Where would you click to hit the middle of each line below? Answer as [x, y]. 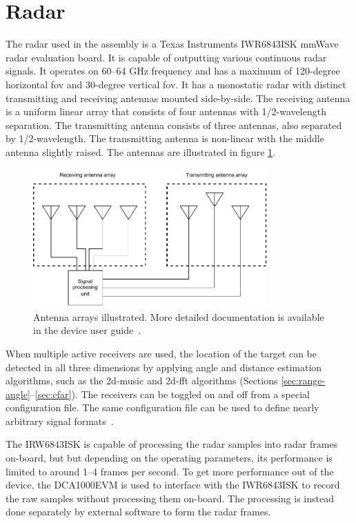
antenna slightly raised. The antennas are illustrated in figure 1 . [140, 151]
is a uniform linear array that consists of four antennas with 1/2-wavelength [166, 111]
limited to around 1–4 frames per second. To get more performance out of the [170, 471]
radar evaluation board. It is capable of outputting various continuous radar [166, 57]
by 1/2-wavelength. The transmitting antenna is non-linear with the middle [165, 138]
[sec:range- [303, 381]
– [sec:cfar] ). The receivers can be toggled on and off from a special [170, 394]
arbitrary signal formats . [60, 421]
